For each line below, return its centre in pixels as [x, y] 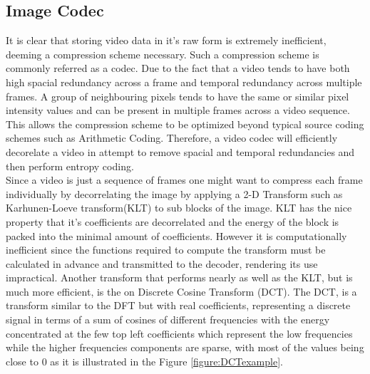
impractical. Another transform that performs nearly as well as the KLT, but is [179, 277]
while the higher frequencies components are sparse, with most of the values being [185, 347]
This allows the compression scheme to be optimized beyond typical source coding [185, 124]
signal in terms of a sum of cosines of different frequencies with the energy [168, 320]
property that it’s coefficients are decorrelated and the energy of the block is [173, 221]
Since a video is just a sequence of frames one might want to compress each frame [184, 180]
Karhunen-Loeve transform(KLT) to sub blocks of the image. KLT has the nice [179, 208]
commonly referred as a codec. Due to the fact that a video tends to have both [178, 68]
